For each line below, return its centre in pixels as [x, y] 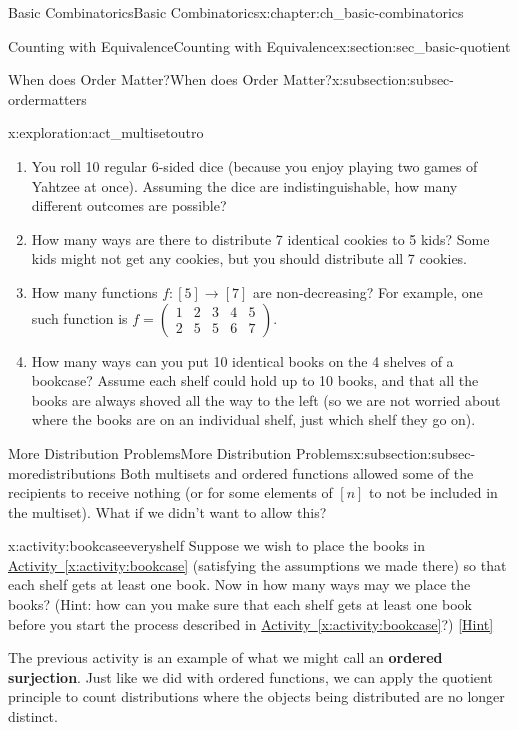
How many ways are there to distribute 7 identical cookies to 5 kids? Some [260, 238]
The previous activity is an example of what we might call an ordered [225, 657]
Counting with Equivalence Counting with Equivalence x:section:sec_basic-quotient [259, 45]
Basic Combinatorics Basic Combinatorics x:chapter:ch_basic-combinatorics [236, 12]
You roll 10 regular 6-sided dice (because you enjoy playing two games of [254, 165]
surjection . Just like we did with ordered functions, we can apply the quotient [250, 676]
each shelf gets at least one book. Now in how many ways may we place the [239, 584]
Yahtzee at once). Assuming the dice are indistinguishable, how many [244, 185]
